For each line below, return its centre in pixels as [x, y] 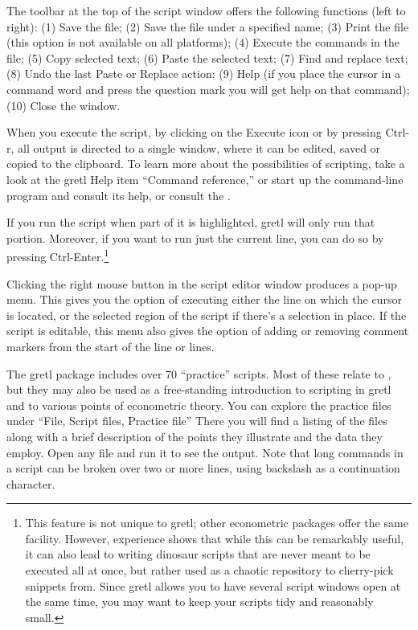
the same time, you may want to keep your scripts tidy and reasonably [199, 601]
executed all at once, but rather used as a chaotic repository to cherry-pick [209, 570]
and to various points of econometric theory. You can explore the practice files [199, 405]
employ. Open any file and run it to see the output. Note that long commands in [205, 452]
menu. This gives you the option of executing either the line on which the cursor [204, 299]
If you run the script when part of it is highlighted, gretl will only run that [191, 222]
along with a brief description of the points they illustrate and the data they [195, 436]
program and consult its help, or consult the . [119, 195]
